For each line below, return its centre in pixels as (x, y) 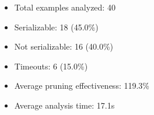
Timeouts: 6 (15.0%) (51, 66)
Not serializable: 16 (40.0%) (64, 46)
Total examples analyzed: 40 (65, 7)
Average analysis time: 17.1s (64, 105)
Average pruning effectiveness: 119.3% (82, 86)
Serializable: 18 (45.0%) (56, 27)
